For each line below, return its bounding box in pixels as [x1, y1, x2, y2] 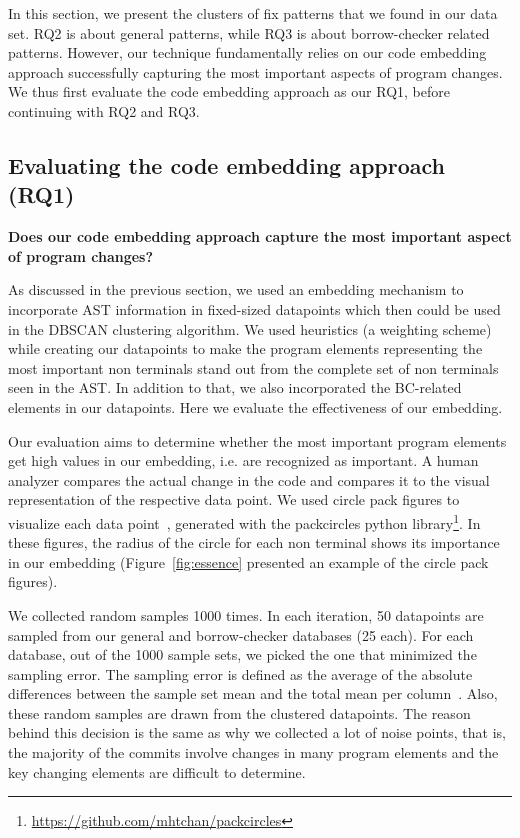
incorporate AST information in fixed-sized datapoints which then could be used [8, 298, 501, 319]
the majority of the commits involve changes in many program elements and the [8, 742, 499, 763]
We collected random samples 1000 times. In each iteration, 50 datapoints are [8, 604, 484, 625]
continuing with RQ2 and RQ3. [8, 100, 200, 121]
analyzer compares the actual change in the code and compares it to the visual [8, 469, 490, 490]
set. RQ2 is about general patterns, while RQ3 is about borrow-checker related [8, 22, 490, 43]
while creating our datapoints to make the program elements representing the [8, 338, 483, 359]
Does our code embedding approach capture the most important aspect [8, 226, 512, 247]
